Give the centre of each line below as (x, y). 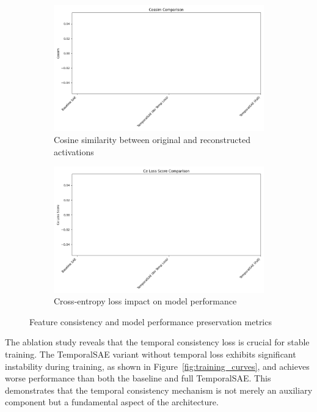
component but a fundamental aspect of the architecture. (112, 402)
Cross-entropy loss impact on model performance (145, 301)
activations (74, 151)
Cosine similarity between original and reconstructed (152, 139)
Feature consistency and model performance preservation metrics (151, 321)
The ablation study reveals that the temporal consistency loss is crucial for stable (157, 342)
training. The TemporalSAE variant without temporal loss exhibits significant (151, 354)
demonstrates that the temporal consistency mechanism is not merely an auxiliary (159, 390)
